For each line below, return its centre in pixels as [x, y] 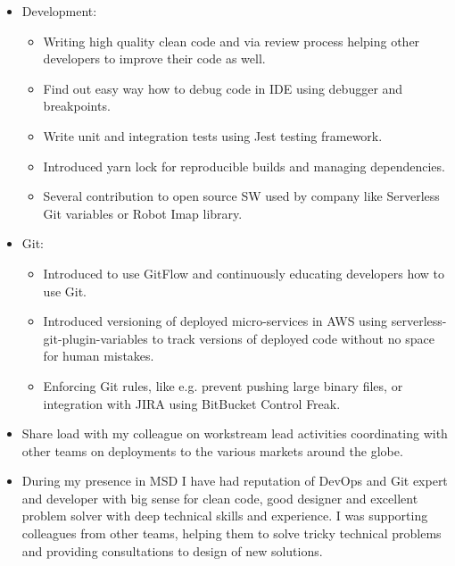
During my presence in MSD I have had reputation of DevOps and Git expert [235, 481]
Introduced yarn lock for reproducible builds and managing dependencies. [244, 166]
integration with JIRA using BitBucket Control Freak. [192, 403]
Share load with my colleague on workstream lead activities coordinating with [235, 433]
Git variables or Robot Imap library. [143, 213]
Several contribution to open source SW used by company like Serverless [241, 196]
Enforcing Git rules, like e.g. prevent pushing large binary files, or [223, 385]
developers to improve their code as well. [154, 58]
